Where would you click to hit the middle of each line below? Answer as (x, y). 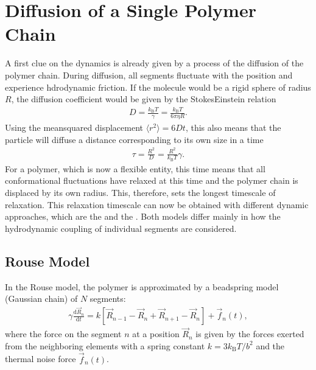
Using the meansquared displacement (74, 127)
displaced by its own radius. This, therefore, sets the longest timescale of (140, 192)
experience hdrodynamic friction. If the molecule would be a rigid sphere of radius (158, 87)
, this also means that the (233, 127)
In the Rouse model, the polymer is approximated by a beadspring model (142, 286)
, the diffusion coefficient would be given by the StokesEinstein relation (144, 99)
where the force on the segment (63, 334)
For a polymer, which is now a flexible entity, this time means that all (135, 168)
